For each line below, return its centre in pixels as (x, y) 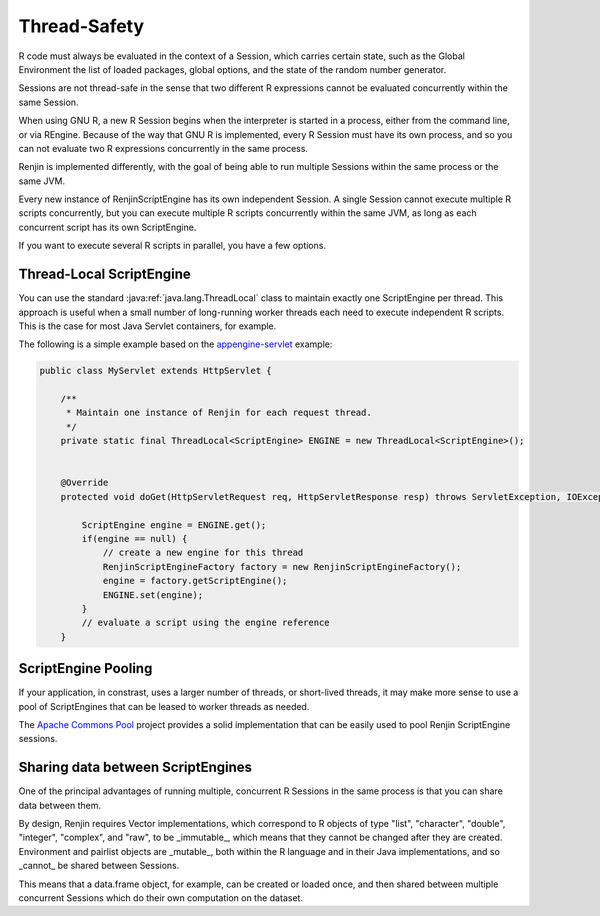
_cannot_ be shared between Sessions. (99, 866)
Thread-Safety (81, 26)
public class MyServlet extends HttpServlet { (155, 371)
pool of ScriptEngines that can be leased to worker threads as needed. (164, 706)
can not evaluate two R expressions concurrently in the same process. (163, 148)
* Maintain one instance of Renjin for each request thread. (218, 413)
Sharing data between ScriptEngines (135, 767)
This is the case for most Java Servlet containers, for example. (147, 326)
